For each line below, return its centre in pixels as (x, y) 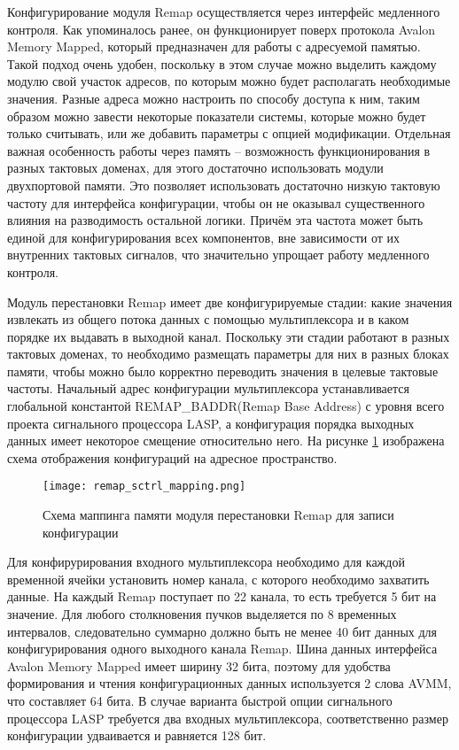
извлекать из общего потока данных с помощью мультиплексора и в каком (208, 319)
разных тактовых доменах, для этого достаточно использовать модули (195, 168)
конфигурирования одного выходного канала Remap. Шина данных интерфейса (222, 649)
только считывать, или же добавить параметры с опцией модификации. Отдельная (229, 133)
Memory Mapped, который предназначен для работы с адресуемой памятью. (214, 46)
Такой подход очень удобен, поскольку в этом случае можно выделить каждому (222, 63)
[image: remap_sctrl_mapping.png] (144, 487)
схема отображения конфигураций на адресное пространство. (172, 457)
